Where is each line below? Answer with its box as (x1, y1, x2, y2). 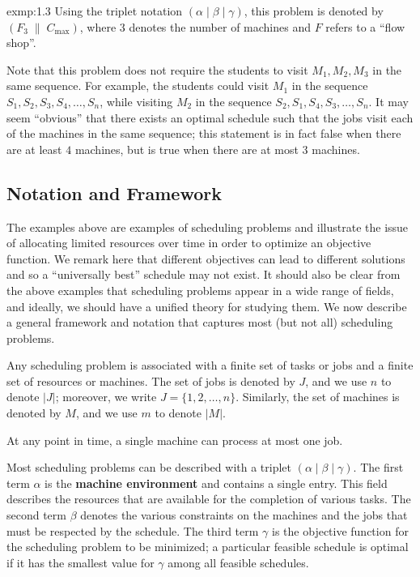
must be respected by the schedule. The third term (6, 522, 259, 539)
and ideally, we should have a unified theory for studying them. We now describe (6, 297, 407, 314)
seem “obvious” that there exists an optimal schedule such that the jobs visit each (6, 109, 414, 126)
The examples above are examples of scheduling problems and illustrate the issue (6, 218, 409, 235)
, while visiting (100, 92, 173, 109)
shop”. (6, 34, 36, 51)
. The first (353, 459, 404, 476)
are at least (6, 140, 62, 157)
